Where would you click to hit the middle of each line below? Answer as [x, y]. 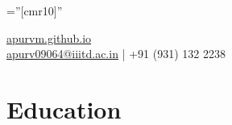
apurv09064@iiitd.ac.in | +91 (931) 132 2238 [116, 54]
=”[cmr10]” [35, 10]
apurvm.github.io [49, 37]
